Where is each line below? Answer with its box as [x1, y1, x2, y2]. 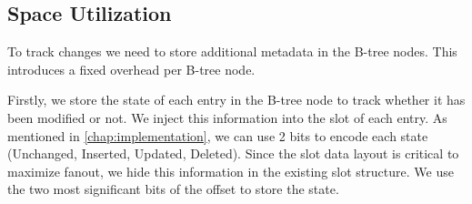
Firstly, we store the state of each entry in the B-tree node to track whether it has [7, 90, 466, 109]
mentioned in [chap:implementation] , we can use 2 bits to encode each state [7, 126, 428, 145]
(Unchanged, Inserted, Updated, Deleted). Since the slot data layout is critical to [7, 144, 459, 163]
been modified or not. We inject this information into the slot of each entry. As [7, 107, 447, 127]
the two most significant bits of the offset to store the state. [7, 179, 339, 199]
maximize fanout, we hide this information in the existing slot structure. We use [7, 161, 454, 180]
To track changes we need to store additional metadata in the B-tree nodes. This [7, 42, 457, 61]
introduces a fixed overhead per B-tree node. [7, 59, 256, 78]
